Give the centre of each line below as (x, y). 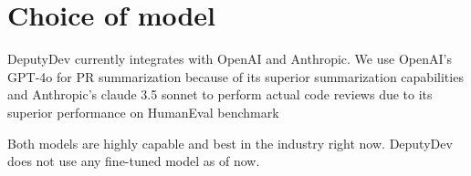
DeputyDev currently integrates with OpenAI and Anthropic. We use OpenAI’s (230, 59)
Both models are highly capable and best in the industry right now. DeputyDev (230, 143)
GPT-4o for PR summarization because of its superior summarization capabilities (235, 76)
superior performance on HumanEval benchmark (143, 112)
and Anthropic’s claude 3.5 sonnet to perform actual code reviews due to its (220, 94)
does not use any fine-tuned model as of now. (134, 161)
